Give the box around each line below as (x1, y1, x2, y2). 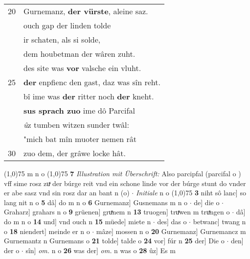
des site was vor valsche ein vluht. (23, 62, 141, 73)
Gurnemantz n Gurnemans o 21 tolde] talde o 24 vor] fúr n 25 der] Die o (4, 235, 225, 246)
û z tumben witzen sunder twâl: (23, 119, 129, 130)
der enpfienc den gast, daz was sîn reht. (23, 76, 160, 88)
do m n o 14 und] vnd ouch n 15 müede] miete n (4, 216, 151, 226)
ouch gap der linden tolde (23, 20, 111, 31)
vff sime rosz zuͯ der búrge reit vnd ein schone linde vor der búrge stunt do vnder (4, 178, 246, 188)
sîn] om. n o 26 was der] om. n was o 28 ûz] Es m (25, 245, 176, 255)
